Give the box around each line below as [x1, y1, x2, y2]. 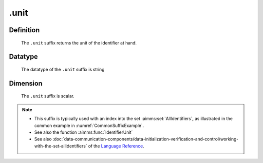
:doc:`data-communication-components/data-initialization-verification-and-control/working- [53, 136, 239, 142]
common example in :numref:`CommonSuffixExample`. [34, 122, 144, 128]
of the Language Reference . [88, 143, 145, 149]
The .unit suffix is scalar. [21, 93, 75, 99]
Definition [9, 26, 40, 34]
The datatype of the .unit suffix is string [21, 66, 105, 72]
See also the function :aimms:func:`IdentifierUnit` [34, 129, 133, 135]
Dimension [9, 79, 43, 87]
